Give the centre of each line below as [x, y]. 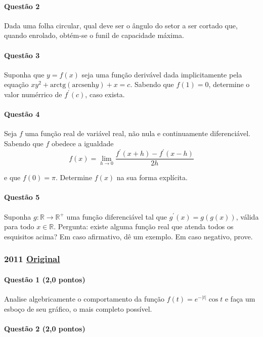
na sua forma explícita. [152, 177]
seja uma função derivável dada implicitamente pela [162, 74]
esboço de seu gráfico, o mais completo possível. [78, 308]
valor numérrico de [33, 94]
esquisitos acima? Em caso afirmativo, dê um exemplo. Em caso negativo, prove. [128, 236]
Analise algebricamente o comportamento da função [84, 298]
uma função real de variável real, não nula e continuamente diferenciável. [138, 133]
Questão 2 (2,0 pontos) [45, 328]
